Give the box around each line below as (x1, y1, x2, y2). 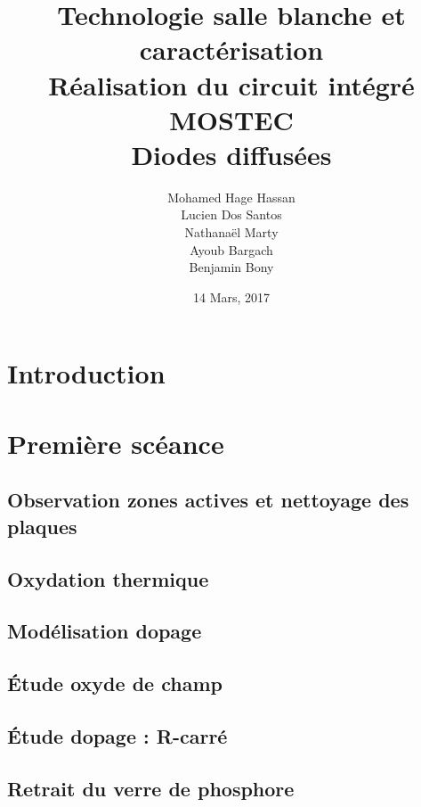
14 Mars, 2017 (192, 287, 271, 306)
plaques (7, 512, 77, 539)
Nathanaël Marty (184, 223, 279, 242)
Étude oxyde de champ (7, 670, 223, 697)
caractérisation (139, 31, 324, 68)
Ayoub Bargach (190, 240, 273, 259)
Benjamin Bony (189, 258, 274, 276)
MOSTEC (169, 101, 294, 137)
